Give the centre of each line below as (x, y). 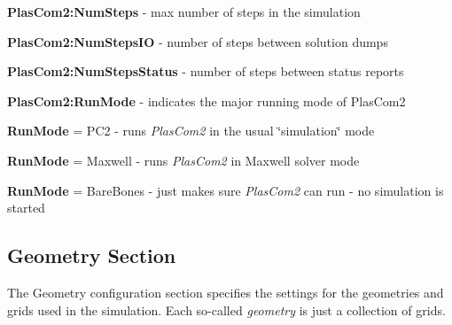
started (26, 208)
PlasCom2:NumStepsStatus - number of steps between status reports (206, 71)
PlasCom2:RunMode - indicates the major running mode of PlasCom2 (207, 101)
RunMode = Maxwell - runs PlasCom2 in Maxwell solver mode (183, 160)
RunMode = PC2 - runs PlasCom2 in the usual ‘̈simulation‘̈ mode (191, 131)
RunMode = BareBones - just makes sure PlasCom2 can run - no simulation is (226, 190)
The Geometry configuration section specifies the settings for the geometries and (226, 292)
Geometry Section (92, 255)
